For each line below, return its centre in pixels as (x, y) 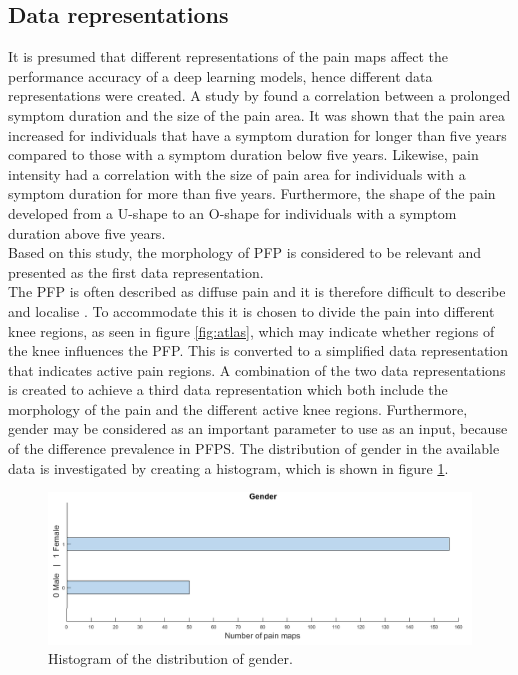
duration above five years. (87, 232)
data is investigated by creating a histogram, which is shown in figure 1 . (228, 467)
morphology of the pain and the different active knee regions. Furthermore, (238, 408)
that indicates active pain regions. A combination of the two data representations (257, 369)
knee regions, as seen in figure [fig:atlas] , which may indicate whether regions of (251, 330)
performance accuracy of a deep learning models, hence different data (220, 75)
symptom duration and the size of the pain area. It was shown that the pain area (257, 114)
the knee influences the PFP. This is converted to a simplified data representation (258, 350)
